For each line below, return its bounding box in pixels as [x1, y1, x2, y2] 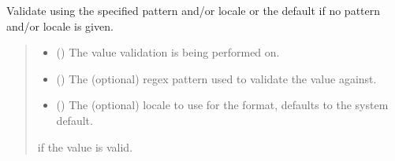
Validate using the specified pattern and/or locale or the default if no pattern [6, 2, 381, 18]
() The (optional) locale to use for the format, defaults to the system [56, 97, 389, 113]
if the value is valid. [37, 138, 133, 155]
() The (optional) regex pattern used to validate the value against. [56, 70, 377, 86]
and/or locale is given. [6, 17, 114, 34]
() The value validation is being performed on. [56, 44, 280, 60]
